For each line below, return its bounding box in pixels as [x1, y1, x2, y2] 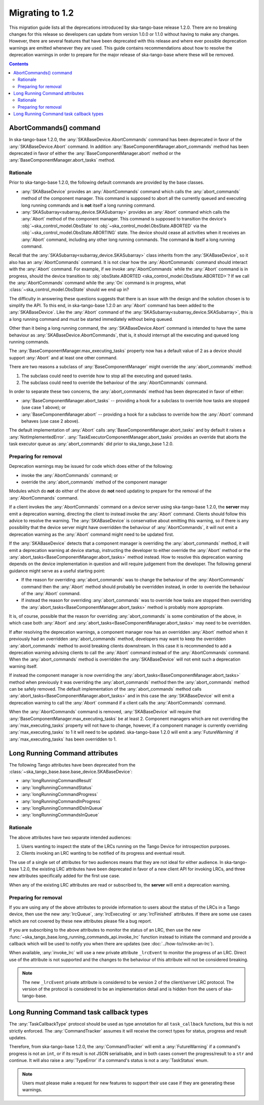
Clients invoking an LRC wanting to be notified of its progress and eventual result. [21, 850, 186, 856]
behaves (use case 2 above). [21, 418, 80, 424]
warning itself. [9, 663, 38, 669]
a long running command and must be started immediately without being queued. [9, 316, 174, 322]
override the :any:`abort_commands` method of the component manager [21, 479, 167, 485]
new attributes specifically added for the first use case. [9, 873, 121, 879]
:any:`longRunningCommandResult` [21, 778, 93, 784]
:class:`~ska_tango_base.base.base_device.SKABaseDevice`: [9, 769, 133, 775]
